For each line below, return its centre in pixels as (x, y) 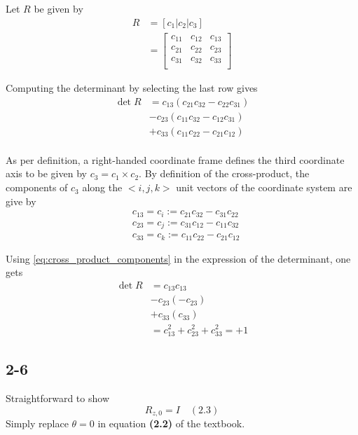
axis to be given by (46, 173)
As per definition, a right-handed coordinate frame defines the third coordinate (175, 159)
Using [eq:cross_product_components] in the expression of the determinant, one (178, 258)
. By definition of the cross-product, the (224, 173)
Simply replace (37, 423)
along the (102, 187)
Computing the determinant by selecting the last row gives (132, 88)
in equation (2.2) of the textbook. (171, 423)
